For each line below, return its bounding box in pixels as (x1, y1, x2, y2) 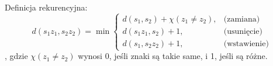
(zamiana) (223, 15, 260, 23)
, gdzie (5, 50, 28, 62)
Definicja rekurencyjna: (5, 1, 88, 13)
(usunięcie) (223, 27, 262, 36)
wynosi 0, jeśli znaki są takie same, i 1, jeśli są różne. (78, 50, 268, 62)
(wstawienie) (223, 39, 269, 48)
